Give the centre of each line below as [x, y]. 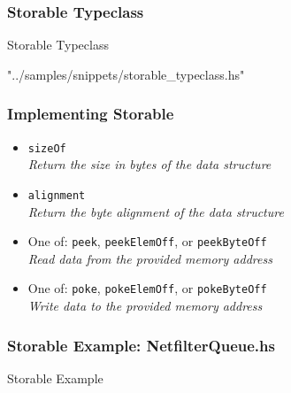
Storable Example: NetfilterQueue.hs [141, 345]
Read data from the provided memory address [150, 258]
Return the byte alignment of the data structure [156, 211]
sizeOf [47, 148]
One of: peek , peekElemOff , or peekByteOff [147, 241]
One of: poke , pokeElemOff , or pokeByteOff [147, 288]
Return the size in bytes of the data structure [149, 164]
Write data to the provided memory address [145, 306]
